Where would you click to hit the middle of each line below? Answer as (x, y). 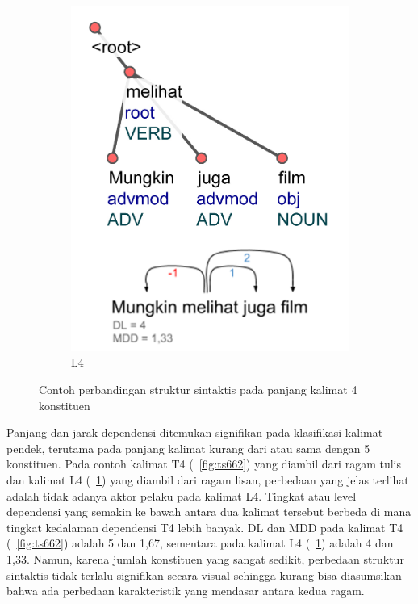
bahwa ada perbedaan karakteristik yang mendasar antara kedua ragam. (186, 591)
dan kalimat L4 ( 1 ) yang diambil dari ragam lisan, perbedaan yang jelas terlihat (208, 480)
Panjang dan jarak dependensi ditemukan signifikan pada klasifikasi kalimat (195, 432)
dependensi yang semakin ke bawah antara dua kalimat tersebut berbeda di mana (209, 512)
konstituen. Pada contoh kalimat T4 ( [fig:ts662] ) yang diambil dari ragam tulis (204, 464)
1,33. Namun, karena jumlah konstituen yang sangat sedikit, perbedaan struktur (205, 558)
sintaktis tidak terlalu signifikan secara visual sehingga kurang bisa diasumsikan (204, 575)
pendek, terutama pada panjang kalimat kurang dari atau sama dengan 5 (188, 448)
